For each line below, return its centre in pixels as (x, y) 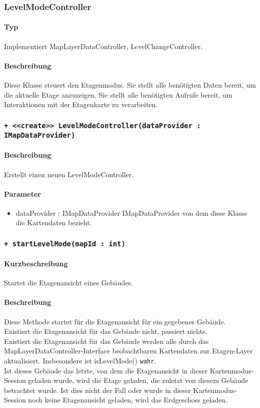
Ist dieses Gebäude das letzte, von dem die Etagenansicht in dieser (106, 370)
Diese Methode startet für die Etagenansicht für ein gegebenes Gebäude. (115, 321)
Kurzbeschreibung (36, 264)
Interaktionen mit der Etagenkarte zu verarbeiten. (81, 104)
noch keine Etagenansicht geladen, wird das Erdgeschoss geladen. (128, 400)
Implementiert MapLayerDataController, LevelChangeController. (103, 46)
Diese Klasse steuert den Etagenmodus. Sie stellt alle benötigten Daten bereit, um (130, 85)
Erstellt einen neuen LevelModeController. (69, 174)
